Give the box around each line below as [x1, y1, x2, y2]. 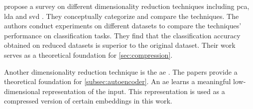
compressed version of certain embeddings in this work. [4, 96, 172, 106]
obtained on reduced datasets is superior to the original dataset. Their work [4, 40, 236, 50]
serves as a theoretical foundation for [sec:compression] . [4, 49, 173, 60]
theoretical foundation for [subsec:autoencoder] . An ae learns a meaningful [4, 76, 231, 87]
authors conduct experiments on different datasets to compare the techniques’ [4, 20, 242, 31]
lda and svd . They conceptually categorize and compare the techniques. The [4, 10, 239, 21]
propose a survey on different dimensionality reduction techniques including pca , [4, 1, 250, 11]
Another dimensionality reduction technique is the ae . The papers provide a [4, 66, 238, 77]
